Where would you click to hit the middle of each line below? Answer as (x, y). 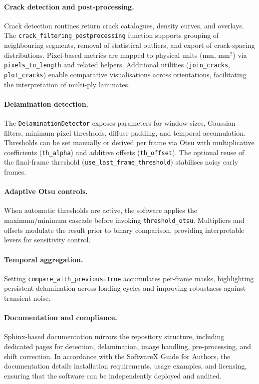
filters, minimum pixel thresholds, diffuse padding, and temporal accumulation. (125, 132)
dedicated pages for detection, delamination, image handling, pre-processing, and (128, 346)
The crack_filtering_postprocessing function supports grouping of (112, 35)
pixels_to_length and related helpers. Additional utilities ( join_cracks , (117, 65)
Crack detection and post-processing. (69, 6)
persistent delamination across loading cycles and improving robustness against (125, 288)
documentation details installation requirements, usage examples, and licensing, (126, 366)
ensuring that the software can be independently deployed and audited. (113, 375)
